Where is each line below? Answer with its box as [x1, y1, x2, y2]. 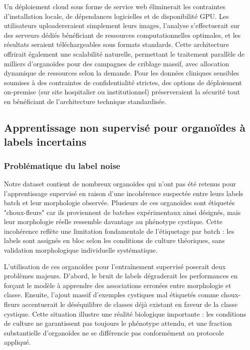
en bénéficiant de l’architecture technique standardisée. [4, 96, 166, 106]
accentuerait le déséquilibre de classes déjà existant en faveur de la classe [22, 299, 238, 309]
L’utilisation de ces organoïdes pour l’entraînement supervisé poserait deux [4, 261, 226, 271]
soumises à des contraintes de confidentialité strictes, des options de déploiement [4, 77, 242, 87]
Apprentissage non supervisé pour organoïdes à [4, 120, 246, 135]
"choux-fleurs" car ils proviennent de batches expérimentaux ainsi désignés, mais [4, 207, 241, 217]
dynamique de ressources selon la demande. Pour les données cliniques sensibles [4, 68, 239, 78]
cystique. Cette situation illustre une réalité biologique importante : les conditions [4, 308, 247, 319]
